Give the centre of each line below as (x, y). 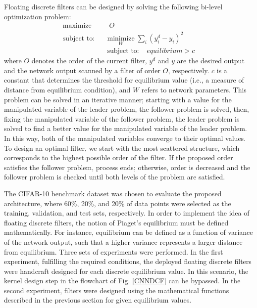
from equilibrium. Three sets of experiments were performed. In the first (114, 251)
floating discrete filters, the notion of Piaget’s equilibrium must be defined (116, 222)
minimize (121, 38)
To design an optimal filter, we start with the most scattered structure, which (122, 148)
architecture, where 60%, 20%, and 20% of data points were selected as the (118, 203)
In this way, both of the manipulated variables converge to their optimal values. (125, 138)
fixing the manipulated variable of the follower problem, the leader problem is (122, 118)
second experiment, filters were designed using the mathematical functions (117, 290)
